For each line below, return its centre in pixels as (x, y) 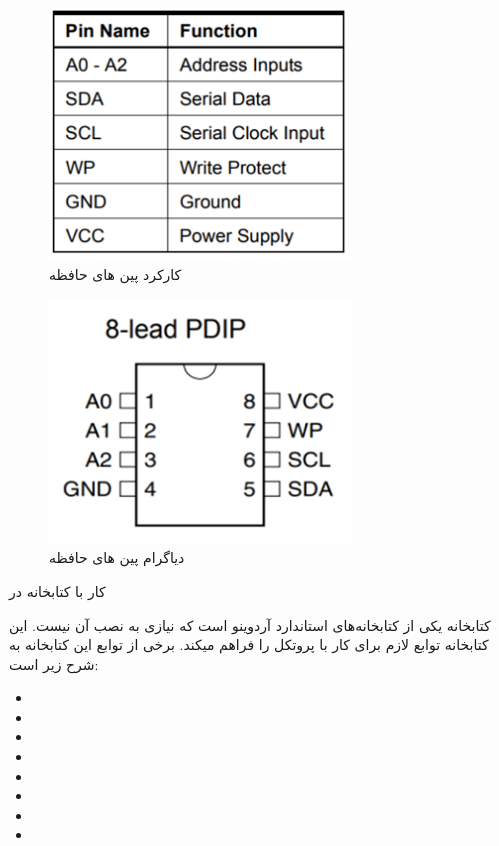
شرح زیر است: (54, 663)
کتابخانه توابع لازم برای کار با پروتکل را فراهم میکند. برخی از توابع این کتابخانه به (249, 644)
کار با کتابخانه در (57, 590)
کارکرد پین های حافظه (115, 274)
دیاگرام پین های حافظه (117, 557)
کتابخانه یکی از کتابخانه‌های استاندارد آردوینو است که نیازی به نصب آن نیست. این (250, 624)
